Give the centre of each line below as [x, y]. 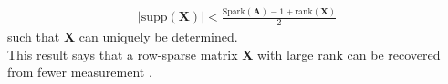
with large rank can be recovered [349, 54]
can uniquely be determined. [158, 37]
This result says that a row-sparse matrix [123, 54]
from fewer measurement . [80, 72]
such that [34, 37]
